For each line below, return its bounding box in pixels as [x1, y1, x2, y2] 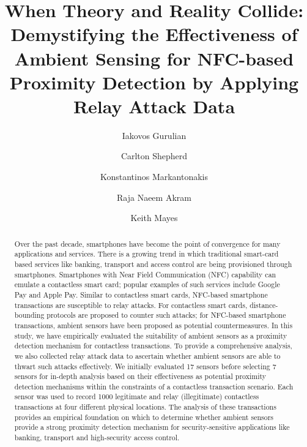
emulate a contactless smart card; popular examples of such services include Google [14, 279, 280, 290]
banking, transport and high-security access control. [14, 432, 180, 443]
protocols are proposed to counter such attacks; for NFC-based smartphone [46, 310, 286, 320]
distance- [250, 299, 278, 310]
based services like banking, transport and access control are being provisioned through [14, 258, 292, 269]
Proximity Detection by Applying [9, 69, 299, 94]
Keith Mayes [130, 211, 178, 224]
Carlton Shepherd [120, 149, 188, 162]
